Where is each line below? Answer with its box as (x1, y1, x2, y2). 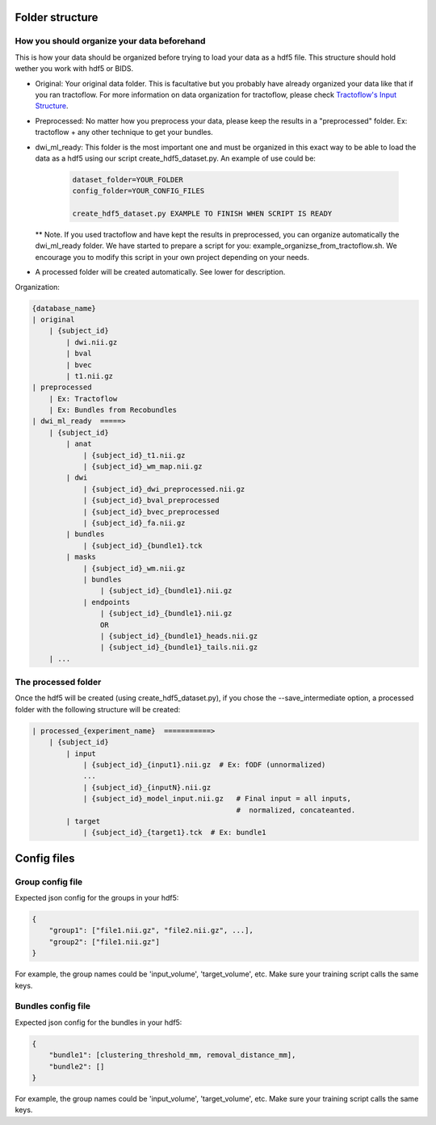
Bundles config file (15, 1001, 91, 1012)
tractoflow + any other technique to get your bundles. (35, 128, 213, 137)
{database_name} (31, 304, 97, 313)
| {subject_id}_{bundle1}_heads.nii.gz (99, 631, 258, 640)
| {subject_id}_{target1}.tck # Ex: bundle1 (82, 828, 266, 837)
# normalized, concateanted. (236, 805, 356, 815)
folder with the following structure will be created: (15, 704, 181, 714)
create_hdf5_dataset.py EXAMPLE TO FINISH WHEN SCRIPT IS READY (72, 209, 333, 218)
